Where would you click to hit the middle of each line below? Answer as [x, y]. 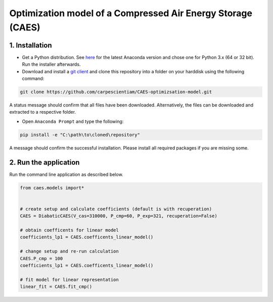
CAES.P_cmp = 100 [41, 258]
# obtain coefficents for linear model [69, 230]
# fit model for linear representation [69, 280]
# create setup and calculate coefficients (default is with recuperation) [116, 209]
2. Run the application [44, 162]
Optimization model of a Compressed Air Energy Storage [131, 13]
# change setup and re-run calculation [69, 251]
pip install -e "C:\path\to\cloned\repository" [80, 135]
